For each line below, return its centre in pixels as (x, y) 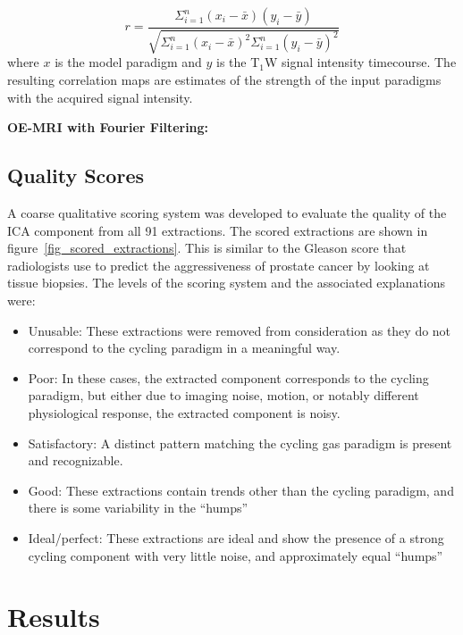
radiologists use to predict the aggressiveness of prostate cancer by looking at (219, 265)
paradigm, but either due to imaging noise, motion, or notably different (223, 395)
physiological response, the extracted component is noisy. (184, 412)
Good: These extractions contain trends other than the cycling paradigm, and (241, 490)
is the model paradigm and (128, 62)
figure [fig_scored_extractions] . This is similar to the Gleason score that (207, 248)
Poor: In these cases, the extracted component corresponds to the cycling (228, 377)
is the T (238, 62)
